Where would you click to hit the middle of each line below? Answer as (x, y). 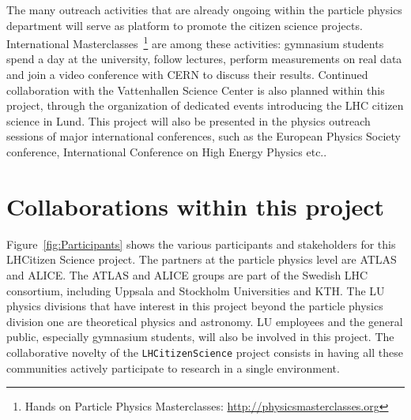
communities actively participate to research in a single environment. (173, 367)
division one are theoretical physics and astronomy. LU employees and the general (205, 321)
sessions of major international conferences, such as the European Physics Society (204, 136)
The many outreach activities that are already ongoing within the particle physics (204, 9)
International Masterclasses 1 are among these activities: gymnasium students (195, 42)
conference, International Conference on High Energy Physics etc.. (167, 152)
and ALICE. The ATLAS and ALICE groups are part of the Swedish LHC (187, 274)
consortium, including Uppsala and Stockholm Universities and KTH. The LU (196, 290)
